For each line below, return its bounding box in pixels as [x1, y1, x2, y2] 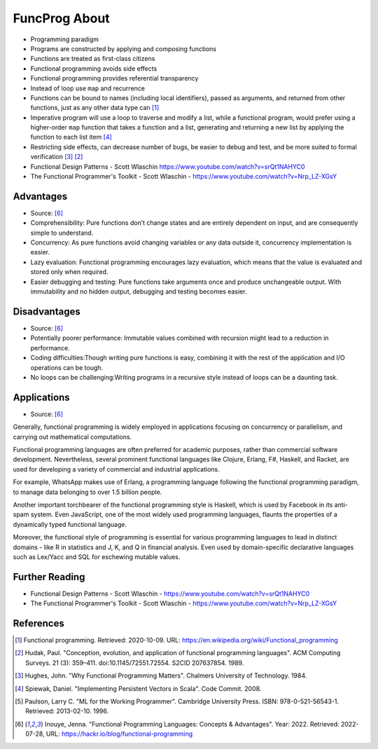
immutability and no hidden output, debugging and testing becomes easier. [30, 287, 247, 296]
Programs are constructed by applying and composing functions [30, 44, 217, 53]
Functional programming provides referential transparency [30, 74, 199, 83]
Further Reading [13, 571, 85, 583]
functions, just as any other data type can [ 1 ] [30, 104, 160, 112]
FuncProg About [13, 11, 110, 26]
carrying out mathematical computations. [13, 432, 132, 441]
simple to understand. [30, 228, 94, 237]
